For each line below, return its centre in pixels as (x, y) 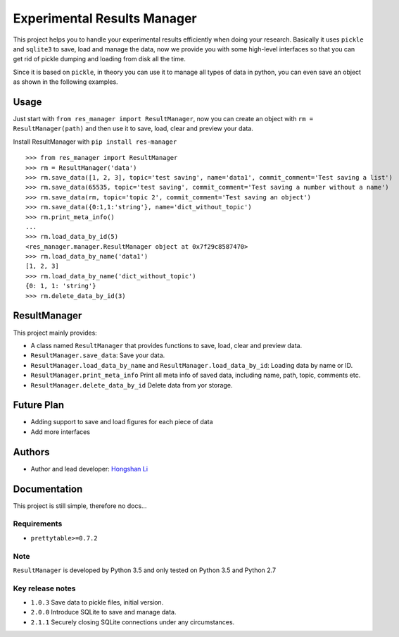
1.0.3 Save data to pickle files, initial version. (97, 602)
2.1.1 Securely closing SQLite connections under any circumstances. (133, 622)
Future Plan (39, 405)
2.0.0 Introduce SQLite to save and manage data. (103, 612)
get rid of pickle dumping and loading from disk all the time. (100, 59)
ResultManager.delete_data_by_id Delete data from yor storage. (132, 385)
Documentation (48, 489)
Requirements (38, 524)
